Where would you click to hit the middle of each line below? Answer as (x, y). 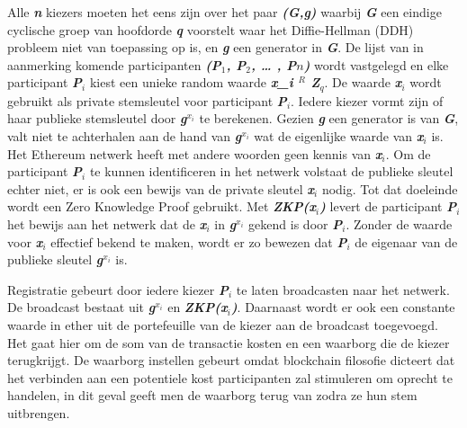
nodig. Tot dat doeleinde (390, 188)
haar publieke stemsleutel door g (97, 118)
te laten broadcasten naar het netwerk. (343, 289)
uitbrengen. (39, 412)
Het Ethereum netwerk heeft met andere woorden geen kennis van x (195, 153)
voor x (25, 241)
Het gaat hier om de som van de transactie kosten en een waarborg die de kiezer (229, 342)
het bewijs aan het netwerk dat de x (107, 223)
